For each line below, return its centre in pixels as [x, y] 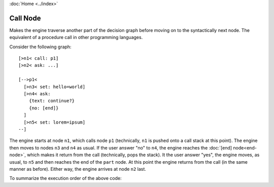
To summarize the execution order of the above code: [65, 178]
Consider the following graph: [40, 47]
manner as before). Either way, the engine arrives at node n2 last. [78, 169]
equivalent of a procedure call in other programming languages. [76, 38]
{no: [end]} [44, 108]
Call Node [25, 18]
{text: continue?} [52, 101]
